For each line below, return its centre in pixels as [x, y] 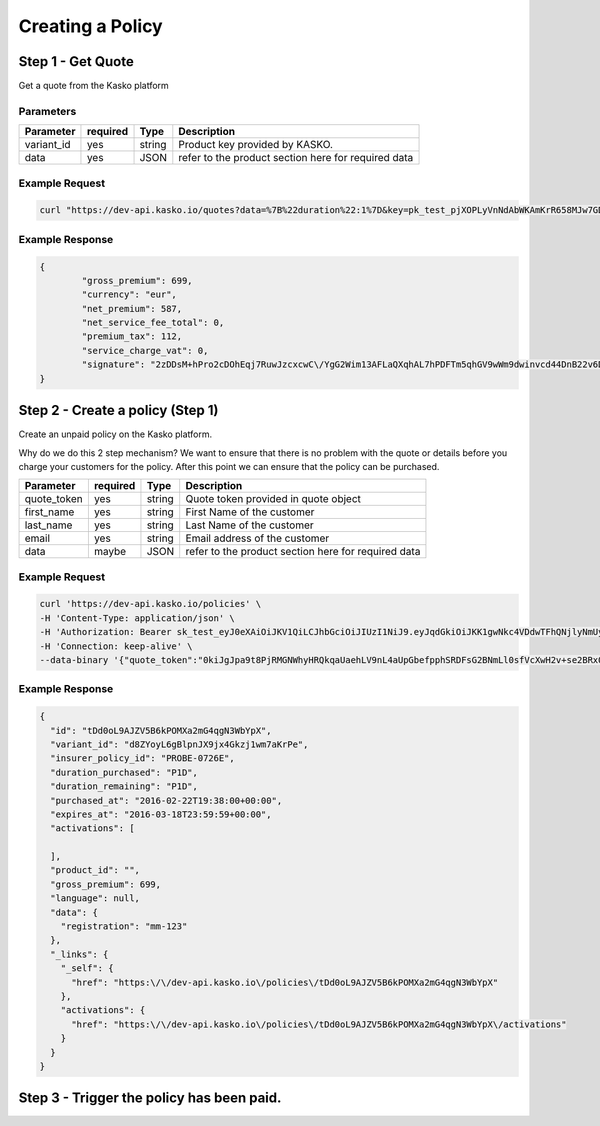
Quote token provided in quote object [273, 499]
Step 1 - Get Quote [76, 61]
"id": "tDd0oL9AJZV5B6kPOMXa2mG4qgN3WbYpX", [161, 730]
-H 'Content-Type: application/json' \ [137, 618]
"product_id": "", [95, 870]
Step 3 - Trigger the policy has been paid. [150, 1098]
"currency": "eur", [129, 294]
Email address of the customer [257, 538]
